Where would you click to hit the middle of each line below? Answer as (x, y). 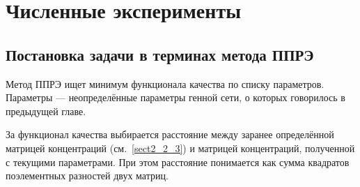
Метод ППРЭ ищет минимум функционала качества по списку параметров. (165, 83)
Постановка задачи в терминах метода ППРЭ (160, 54)
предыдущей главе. (46, 111)
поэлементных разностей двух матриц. (87, 175)
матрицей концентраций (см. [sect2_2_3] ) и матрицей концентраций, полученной (180, 148)
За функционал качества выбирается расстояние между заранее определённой (170, 134)
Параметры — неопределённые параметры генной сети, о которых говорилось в (175, 97)
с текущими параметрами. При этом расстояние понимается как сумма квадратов (178, 162)
